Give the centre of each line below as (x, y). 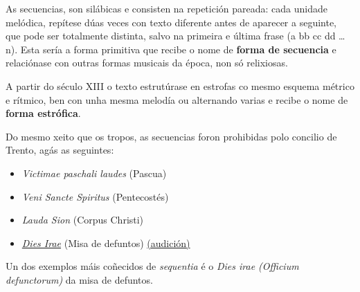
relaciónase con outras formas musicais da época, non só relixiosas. (147, 63)
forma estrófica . (43, 113)
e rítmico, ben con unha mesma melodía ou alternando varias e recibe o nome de (177, 99)
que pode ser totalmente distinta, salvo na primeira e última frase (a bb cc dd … (175, 36)
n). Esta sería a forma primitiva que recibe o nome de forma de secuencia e (171, 49)
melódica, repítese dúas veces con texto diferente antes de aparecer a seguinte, (171, 22)
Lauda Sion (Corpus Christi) (83, 220)
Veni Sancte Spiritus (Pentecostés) (95, 196)
